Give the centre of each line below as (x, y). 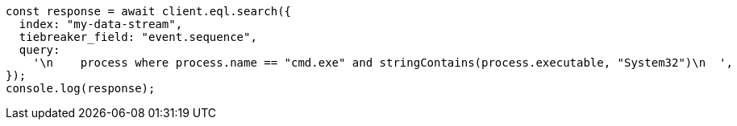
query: (40, 50)
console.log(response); (81, 88)
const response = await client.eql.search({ (149, 11)
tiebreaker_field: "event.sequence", (138, 37)
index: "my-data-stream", (101, 24)
